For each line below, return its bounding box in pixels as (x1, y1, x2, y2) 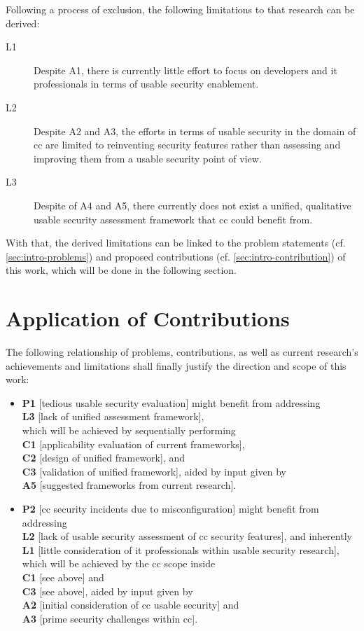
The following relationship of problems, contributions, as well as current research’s (6, 345, 358, 359)
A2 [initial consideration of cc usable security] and (22, 597, 239, 612)
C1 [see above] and (22, 569, 104, 584)
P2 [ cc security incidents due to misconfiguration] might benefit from (22, 501, 319, 515)
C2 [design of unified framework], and (22, 450, 185, 465)
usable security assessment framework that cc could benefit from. (34, 212, 313, 226)
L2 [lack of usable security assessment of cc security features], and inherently (22, 529, 352, 543)
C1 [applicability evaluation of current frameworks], (22, 436, 245, 451)
